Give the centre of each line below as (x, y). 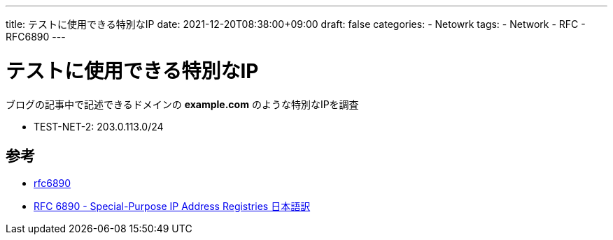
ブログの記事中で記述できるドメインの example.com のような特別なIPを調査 (182, 104)
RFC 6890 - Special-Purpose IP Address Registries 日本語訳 (172, 207)
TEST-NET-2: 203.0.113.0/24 (99, 126)
